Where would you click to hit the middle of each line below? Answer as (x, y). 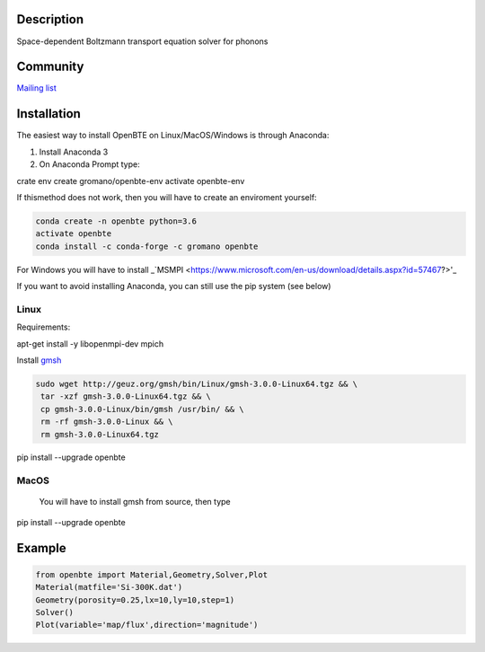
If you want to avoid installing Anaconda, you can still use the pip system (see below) (174, 286)
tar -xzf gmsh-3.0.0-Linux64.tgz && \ (126, 396)
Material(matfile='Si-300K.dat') (109, 587)
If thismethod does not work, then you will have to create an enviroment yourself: (167, 197)
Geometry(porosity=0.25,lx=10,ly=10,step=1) (135, 600)
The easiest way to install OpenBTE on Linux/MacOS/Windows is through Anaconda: (173, 136)
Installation (48, 114)
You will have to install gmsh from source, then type (135, 502)
